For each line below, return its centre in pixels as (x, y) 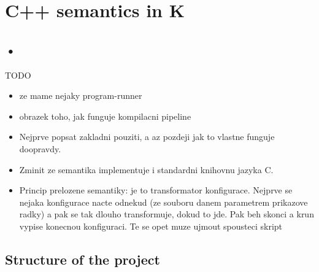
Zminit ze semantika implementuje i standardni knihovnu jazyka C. (146, 169)
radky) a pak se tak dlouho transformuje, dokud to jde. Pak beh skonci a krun (167, 214)
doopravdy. (40, 148)
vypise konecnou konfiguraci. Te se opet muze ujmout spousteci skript (151, 226)
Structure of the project (83, 259)
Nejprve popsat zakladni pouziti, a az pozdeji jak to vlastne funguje (147, 137)
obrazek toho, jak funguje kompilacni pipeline (105, 116)
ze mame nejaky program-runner (81, 95)
